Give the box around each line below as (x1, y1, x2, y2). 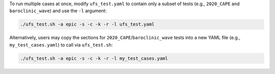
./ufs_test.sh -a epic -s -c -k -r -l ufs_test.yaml (20, 21, 155, 28)
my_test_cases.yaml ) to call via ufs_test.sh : (9, 41, 113, 48)
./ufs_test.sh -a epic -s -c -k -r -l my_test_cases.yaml (20, 55, 168, 61)
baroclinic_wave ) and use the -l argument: (9, 8, 107, 14)
